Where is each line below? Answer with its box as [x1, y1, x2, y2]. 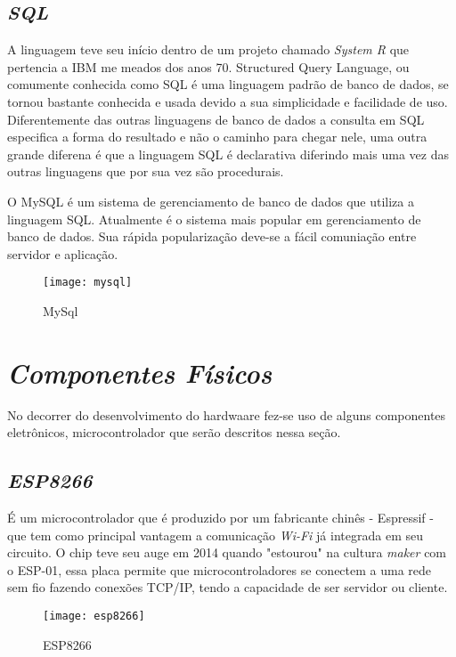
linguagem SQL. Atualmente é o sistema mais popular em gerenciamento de [7, 209, 421, 228]
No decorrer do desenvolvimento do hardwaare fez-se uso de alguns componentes [7, 405, 446, 424]
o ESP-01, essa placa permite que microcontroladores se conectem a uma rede [7, 560, 432, 579]
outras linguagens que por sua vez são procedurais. [7, 162, 284, 181]
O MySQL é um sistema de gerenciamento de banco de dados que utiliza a [7, 191, 414, 210]
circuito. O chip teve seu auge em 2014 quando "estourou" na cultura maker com [7, 543, 447, 562]
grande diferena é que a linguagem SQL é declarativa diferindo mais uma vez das [7, 144, 449, 163]
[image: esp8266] [43, 610, 145, 623]
